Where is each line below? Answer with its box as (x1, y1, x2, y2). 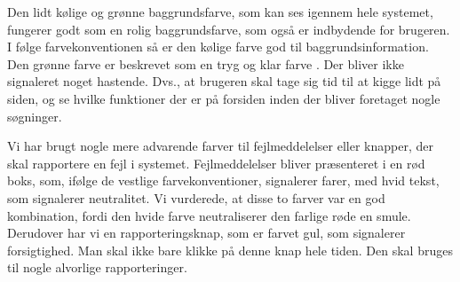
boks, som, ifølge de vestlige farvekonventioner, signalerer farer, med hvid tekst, (7, 171, 440, 190)
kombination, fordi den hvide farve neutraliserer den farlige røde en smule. (7, 206, 411, 224)
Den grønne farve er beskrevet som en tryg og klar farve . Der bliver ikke (7, 54, 404, 73)
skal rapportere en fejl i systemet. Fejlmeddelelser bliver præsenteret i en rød (7, 153, 425, 172)
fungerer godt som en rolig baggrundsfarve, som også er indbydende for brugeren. (7, 20, 450, 38)
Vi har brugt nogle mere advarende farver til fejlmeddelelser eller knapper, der (7, 137, 433, 155)
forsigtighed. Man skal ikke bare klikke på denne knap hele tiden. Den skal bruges (7, 240, 453, 259)
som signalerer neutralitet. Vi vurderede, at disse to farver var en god (7, 188, 385, 207)
